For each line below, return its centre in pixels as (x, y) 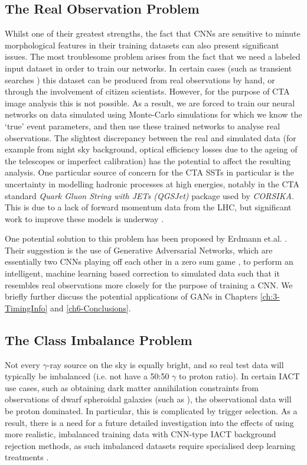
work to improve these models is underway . (84, 218)
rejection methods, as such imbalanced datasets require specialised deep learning (150, 445)
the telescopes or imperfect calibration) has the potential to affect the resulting (148, 160)
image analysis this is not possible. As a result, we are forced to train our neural (150, 103)
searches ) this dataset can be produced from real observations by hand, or (140, 79)
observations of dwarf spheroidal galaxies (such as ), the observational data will (148, 399)
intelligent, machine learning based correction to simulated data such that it (142, 273)
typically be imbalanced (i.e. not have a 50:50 (87, 376)
